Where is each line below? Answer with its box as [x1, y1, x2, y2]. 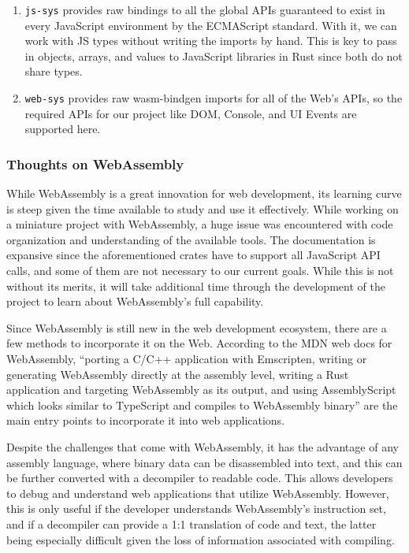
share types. [24, 63, 83, 80]
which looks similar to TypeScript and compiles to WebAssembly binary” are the [6, 396, 398, 413]
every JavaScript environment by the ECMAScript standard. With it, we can [24, 17, 397, 33]
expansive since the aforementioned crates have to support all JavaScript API [6, 247, 381, 263]
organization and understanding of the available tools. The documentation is [6, 231, 376, 247]
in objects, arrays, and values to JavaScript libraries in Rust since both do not [24, 47, 403, 64]
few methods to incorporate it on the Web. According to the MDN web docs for [6, 335, 392, 351]
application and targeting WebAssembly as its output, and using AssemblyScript [6, 381, 396, 398]
